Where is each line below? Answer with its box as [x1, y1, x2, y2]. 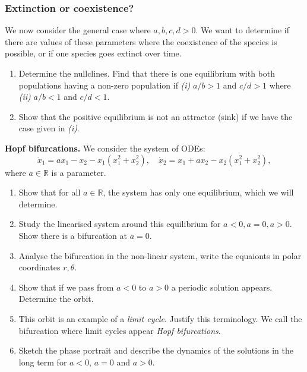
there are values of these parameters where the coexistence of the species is [5, 35, 277, 48]
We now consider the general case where [5, 24, 151, 36]
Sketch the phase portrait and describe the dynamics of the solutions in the [18, 344, 293, 357]
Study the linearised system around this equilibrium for [18, 217, 221, 230]
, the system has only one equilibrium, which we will [103, 186, 294, 198]
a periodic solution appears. [171, 280, 273, 293]
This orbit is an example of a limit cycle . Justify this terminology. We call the [18, 312, 302, 324]
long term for [18, 355, 67, 368]
